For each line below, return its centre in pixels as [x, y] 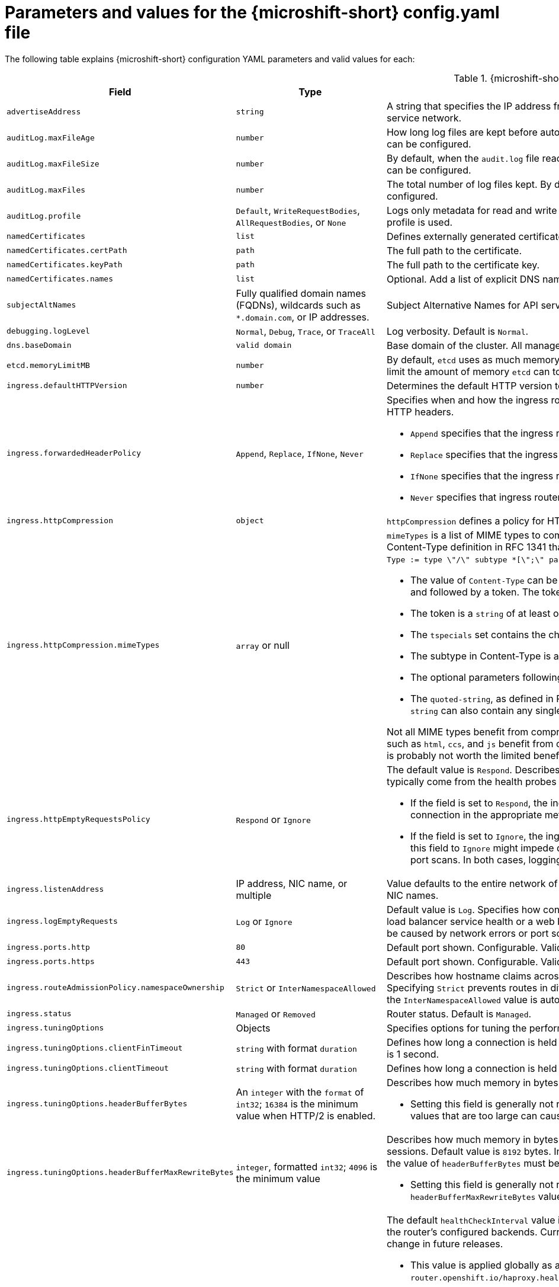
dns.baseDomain [39, 345]
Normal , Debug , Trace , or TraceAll [306, 331]
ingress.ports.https [51, 962]
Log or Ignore [264, 921]
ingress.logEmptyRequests [62, 921]
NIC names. [412, 895]
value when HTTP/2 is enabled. [306, 1115]
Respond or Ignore [273, 819]
